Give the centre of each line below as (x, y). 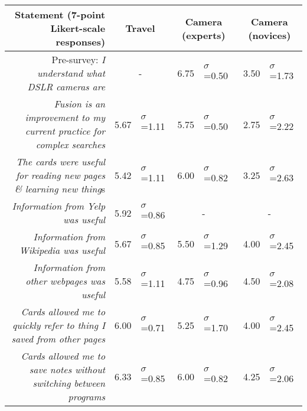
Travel (140, 28)
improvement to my (65, 117)
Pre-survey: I (79, 59)
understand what (71, 73)
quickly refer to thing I (59, 325)
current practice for (65, 131)
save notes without (67, 369)
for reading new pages (61, 175)
